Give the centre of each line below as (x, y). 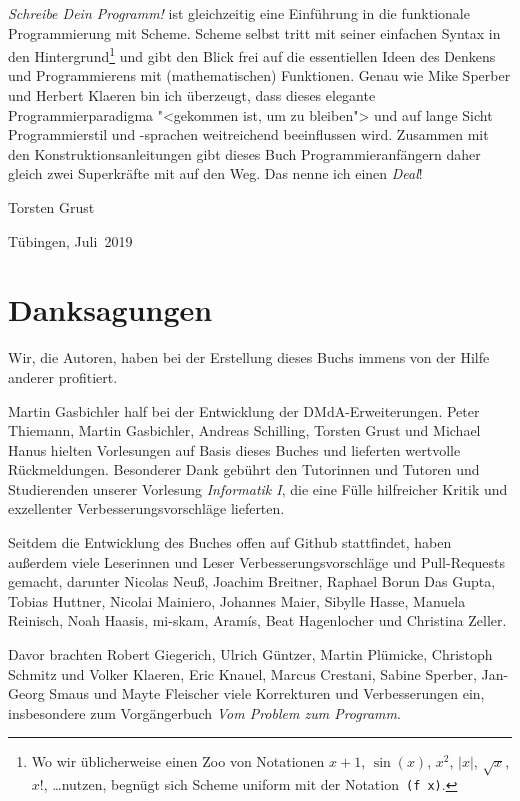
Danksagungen (110, 309)
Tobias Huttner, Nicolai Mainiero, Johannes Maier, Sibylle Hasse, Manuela (237, 600)
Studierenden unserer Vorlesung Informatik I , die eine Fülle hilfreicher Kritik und (258, 488)
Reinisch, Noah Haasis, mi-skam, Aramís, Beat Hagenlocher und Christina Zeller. (257, 620)
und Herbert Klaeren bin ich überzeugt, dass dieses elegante (192, 95)
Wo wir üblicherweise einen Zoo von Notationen (178, 761)
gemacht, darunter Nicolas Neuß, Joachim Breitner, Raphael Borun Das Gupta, (252, 581)
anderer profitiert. (63, 376)
